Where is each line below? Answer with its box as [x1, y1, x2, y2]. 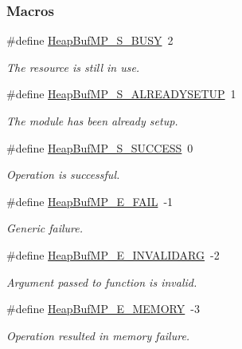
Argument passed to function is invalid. [6, 273, 197, 290]
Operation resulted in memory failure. [6, 327, 190, 343]
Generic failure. [6, 220, 84, 236]
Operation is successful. [6, 166, 120, 183]
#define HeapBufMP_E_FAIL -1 [6, 192, 174, 209]
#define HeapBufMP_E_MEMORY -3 [6, 300, 200, 317]
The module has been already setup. [6, 113, 178, 129]
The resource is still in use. [6, 58, 140, 75]
